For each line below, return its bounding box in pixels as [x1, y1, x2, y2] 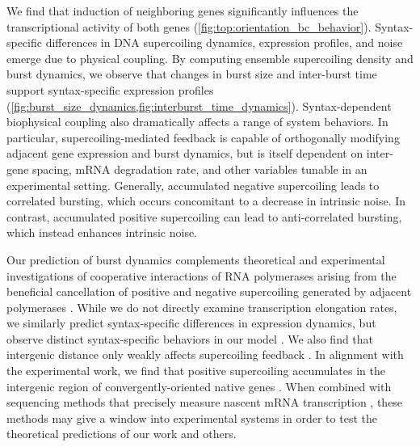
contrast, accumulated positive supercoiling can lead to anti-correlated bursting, [6, 208, 402, 225]
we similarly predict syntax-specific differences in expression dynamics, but [6, 314, 376, 331]
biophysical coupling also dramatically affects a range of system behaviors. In [6, 113, 388, 130]
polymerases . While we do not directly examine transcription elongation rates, [6, 298, 397, 315]
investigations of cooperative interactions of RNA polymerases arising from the [6, 267, 397, 284]
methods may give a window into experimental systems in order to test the [6, 409, 377, 426]
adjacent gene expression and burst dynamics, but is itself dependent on [6, 145, 363, 162]
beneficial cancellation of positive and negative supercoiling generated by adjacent [6, 283, 412, 300]
